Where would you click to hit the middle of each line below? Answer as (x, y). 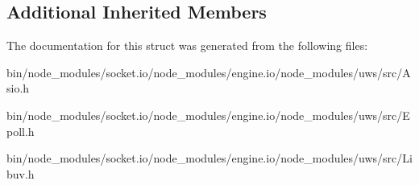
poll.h (21, 131)
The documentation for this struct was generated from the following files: (187, 45)
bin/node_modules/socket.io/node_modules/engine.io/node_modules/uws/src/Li (209, 158)
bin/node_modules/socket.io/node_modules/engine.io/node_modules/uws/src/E (208, 115)
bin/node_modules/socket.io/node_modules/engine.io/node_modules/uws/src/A (209, 72)
